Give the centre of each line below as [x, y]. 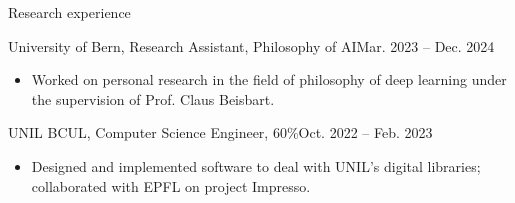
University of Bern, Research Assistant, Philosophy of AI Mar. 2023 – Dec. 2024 [251, 45]
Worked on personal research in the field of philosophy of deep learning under [269, 79]
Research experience [69, 12]
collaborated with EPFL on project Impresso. [171, 185]
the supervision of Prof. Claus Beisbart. [153, 98]
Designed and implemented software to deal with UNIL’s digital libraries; [256, 165]
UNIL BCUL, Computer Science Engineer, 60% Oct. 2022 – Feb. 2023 [220, 132]
